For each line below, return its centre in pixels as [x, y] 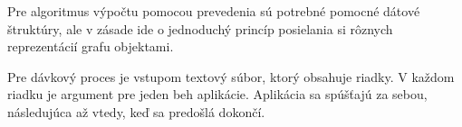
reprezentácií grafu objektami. [91, 46]
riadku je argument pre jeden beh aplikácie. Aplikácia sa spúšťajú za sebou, [217, 94]
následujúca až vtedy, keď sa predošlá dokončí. [136, 111]
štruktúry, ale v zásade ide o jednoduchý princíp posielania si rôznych [200, 28]
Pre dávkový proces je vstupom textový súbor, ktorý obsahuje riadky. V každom [231, 76]
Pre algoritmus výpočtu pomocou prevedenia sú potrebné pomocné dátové [214, 11]
